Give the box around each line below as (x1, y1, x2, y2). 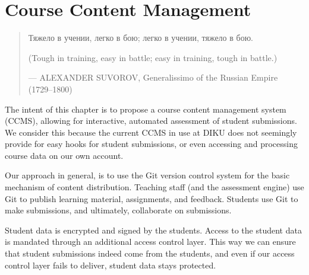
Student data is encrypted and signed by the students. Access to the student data (5, 223, 302, 236)
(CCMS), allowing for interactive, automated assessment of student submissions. (5, 114, 297, 127)
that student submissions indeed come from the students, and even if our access (5, 247, 295, 260)
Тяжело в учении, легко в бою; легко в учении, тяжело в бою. (28, 31, 253, 44)
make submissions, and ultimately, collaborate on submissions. (5, 204, 232, 216)
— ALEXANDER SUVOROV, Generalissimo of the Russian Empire (28, 71, 278, 84)
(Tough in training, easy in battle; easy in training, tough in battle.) (28, 51, 278, 63)
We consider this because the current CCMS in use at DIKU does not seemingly (5, 126, 297, 138)
